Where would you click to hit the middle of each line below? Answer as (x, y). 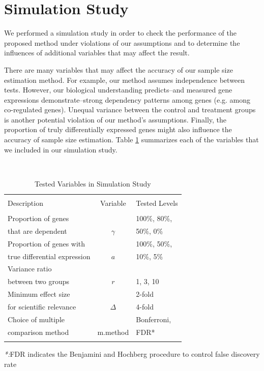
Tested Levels (157, 203)
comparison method (38, 332)
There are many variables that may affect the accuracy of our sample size (119, 69)
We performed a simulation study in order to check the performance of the (120, 33)
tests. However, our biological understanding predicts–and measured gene (118, 90)
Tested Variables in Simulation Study (93, 183)
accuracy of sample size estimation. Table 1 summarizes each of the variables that (131, 140)
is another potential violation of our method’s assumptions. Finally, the (115, 119)
